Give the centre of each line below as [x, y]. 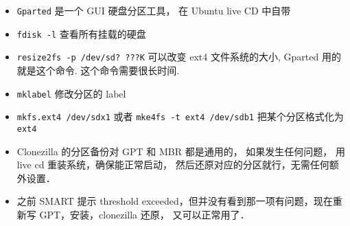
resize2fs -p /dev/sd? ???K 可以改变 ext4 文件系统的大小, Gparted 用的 [179, 57]
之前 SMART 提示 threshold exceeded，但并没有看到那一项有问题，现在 [175, 201]
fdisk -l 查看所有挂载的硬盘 [81, 33]
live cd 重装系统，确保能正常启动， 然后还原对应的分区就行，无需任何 [173, 165]
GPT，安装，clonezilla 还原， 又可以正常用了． [144, 214]
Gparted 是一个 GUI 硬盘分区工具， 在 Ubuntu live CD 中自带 [154, 10]
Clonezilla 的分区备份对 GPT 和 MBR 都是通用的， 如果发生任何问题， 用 [181, 151]
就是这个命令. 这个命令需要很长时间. [98, 70]
